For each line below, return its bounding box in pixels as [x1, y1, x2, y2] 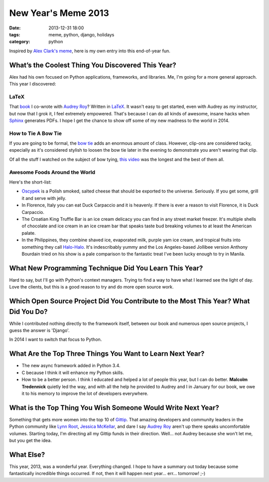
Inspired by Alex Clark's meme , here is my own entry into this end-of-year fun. [9, 48, 170, 54]
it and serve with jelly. [21, 195, 67, 201]
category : [9, 39, 30, 45]
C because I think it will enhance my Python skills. [21, 370, 124, 376]
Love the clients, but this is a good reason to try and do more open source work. [9, 284, 174, 290]
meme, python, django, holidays [48, 31, 115, 37]
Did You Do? [9, 307, 48, 316]
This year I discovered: [9, 81, 56, 87]
